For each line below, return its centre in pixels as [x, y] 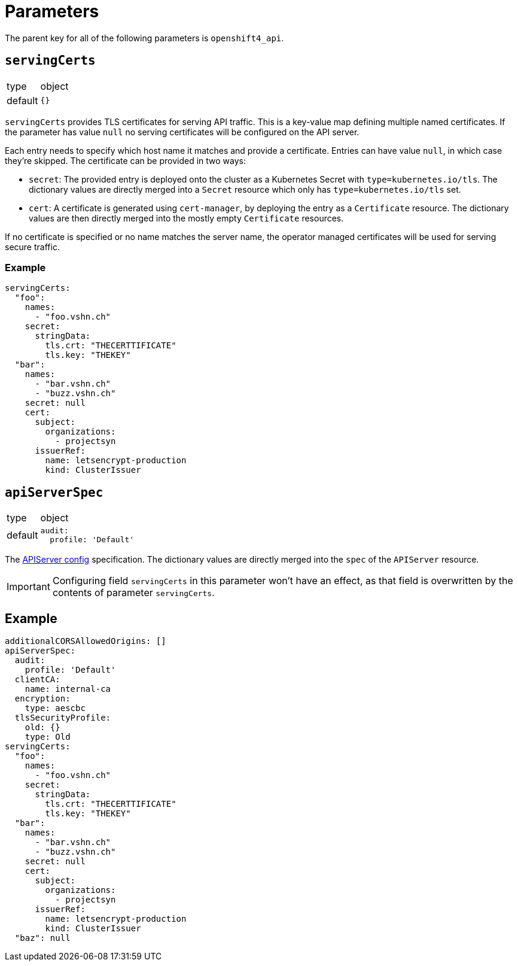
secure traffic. [32, 247]
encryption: [42, 699]
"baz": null [42, 938]
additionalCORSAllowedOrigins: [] [86, 641]
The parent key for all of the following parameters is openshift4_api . [144, 38]
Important [28, 587]
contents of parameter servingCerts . [133, 593]
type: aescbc [55, 708]
